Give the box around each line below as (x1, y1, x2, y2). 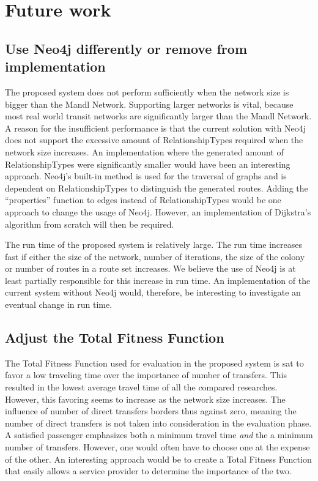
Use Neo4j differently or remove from (5, 39, 247, 58)
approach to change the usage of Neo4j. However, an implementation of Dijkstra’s (5, 205, 311, 218)
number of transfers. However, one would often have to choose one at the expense (5, 441, 310, 453)
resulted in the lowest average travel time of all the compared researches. (5, 381, 278, 393)
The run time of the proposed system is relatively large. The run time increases (5, 238, 302, 251)
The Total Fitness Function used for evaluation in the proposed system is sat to (5, 356, 304, 369)
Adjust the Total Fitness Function (5, 328, 224, 347)
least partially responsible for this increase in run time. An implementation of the (5, 274, 311, 286)
